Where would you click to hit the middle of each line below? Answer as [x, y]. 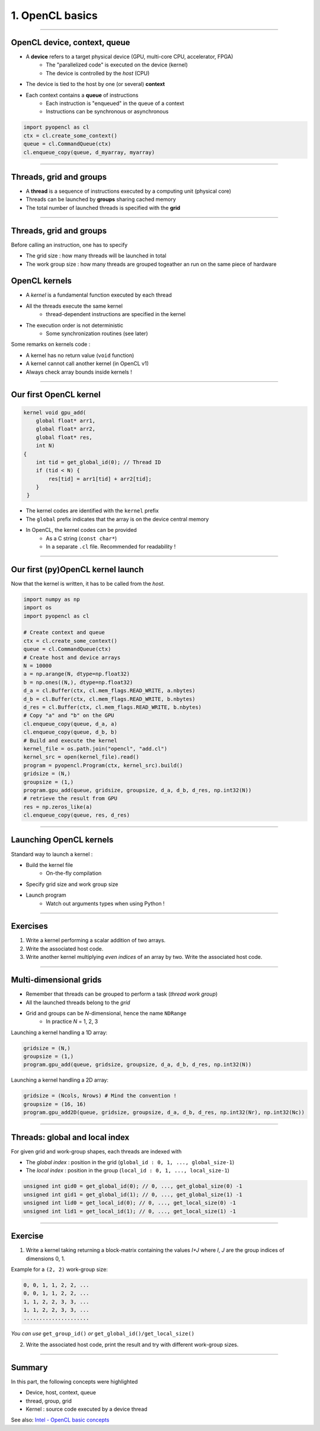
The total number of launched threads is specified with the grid [103, 208]
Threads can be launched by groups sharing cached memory [101, 199]
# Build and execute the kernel [71, 740]
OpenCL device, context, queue [71, 42]
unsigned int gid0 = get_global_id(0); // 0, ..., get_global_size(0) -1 [133, 1186]
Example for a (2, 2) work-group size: [59, 1269]
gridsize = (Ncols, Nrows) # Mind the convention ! [100, 1096]
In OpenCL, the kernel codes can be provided [81, 530]
